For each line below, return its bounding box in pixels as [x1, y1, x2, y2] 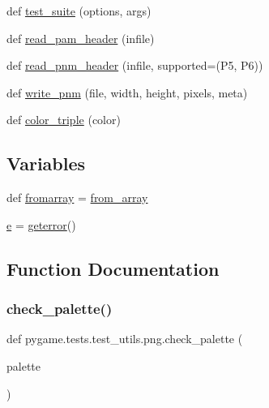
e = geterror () [6, 216, 76, 233]
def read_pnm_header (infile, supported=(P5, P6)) [6, 57, 263, 74]
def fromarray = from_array [6, 189, 148, 206]
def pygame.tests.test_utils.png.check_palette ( [6, 330, 243, 347]
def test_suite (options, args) [6, 2, 152, 19]
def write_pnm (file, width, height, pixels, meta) [6, 84, 248, 101]
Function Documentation [6, 256, 220, 281]
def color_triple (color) [6, 111, 121, 128]
